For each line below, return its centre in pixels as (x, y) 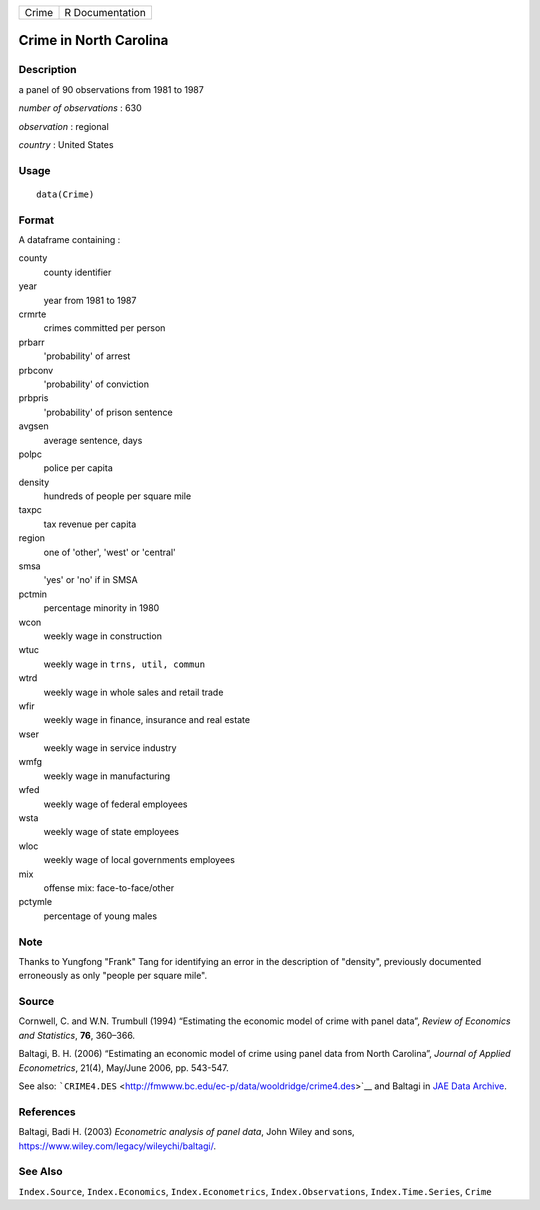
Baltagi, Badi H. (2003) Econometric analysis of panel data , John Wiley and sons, (186, 1132)
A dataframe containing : (69, 240)
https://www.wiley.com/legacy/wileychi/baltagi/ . (117, 1146)
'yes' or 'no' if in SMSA (91, 580)
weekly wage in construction (102, 636)
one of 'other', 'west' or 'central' (109, 552)
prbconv (36, 370)
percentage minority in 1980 (101, 608)
